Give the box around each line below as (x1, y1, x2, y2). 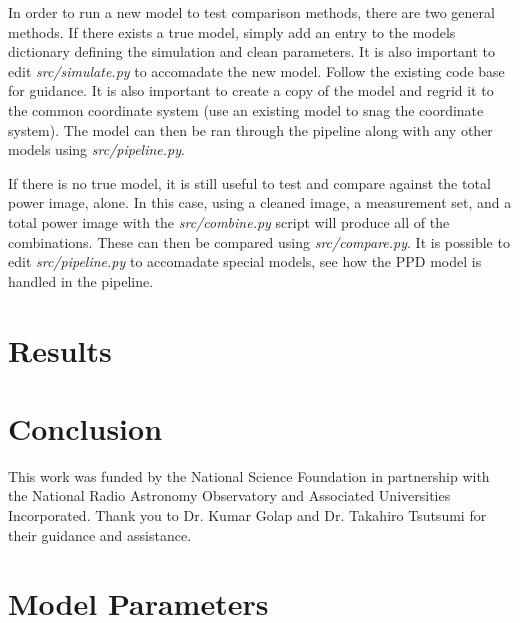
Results (8, 329, 112, 370)
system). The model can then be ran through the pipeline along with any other (8, 119, 493, 140)
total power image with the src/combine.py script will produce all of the (8, 211, 450, 232)
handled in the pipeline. (8, 270, 154, 291)
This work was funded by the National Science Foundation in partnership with (8, 465, 490, 486)
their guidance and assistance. (8, 524, 192, 545)
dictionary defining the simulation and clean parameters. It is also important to (8, 41, 495, 62)
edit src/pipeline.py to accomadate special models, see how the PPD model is (8, 251, 482, 272)
